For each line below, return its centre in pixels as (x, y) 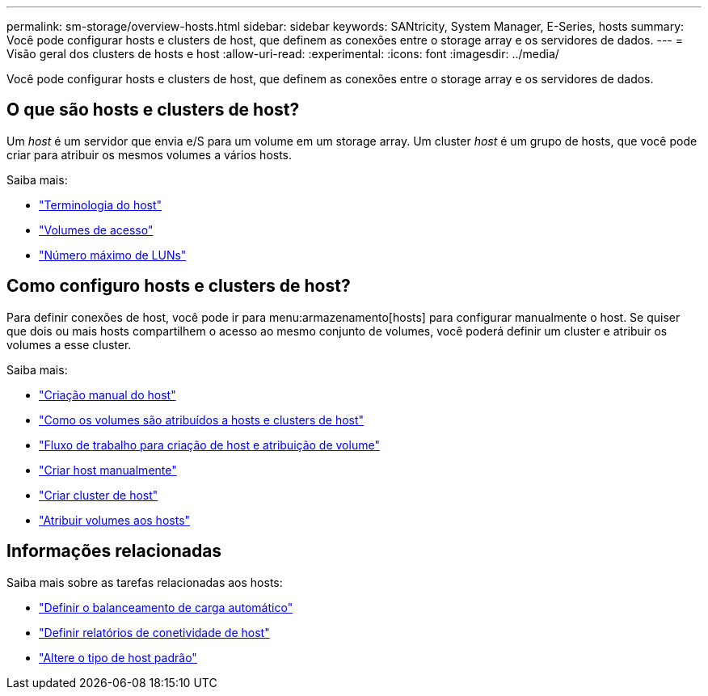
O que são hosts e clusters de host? (153, 110)
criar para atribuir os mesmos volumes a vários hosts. (150, 154)
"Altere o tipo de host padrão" (118, 657)
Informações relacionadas (114, 551)
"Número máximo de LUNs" (113, 255)
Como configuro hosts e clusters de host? (179, 286)
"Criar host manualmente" (108, 470)
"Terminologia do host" (101, 205)
